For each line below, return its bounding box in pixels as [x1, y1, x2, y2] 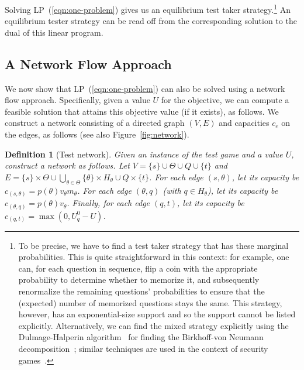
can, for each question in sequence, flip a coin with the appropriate [18, 262, 258, 274]
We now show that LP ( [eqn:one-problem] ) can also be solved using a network [5, 82, 285, 94]
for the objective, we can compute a [161, 94, 289, 106]
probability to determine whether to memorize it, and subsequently [18, 273, 260, 286]
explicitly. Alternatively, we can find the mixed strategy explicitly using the [18, 319, 289, 331]
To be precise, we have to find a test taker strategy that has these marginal [18, 239, 289, 251]
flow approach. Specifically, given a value [5, 94, 150, 106]
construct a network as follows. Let [5, 159, 130, 172]
